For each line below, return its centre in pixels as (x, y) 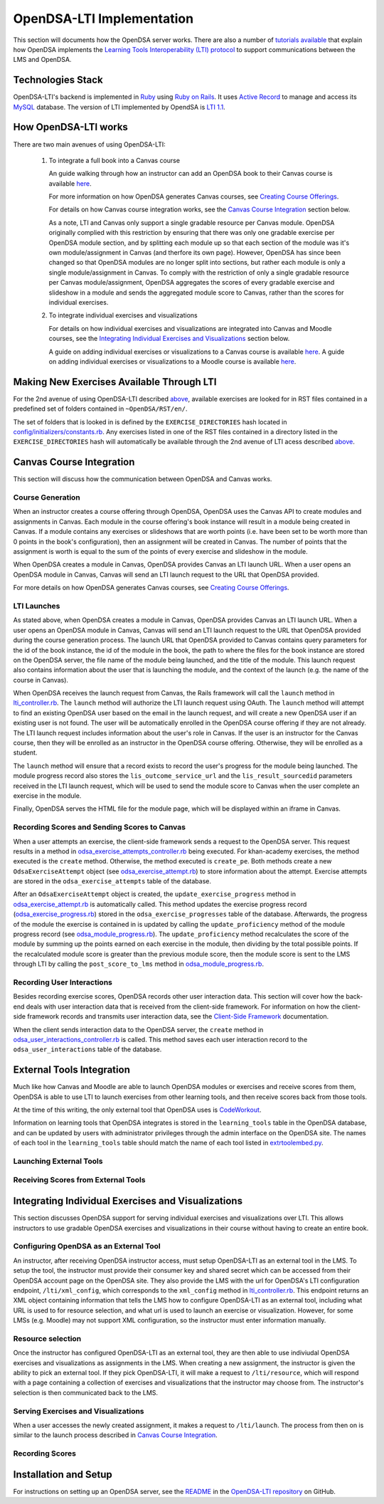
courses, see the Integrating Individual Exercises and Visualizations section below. (169, 339)
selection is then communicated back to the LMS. (86, 1392)
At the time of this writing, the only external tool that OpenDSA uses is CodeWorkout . (137, 1110)
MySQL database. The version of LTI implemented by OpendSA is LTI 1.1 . (119, 107)
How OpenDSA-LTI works (70, 127)
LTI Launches (37, 606)
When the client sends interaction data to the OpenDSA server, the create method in (138, 1029)
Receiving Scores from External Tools (79, 1180)
